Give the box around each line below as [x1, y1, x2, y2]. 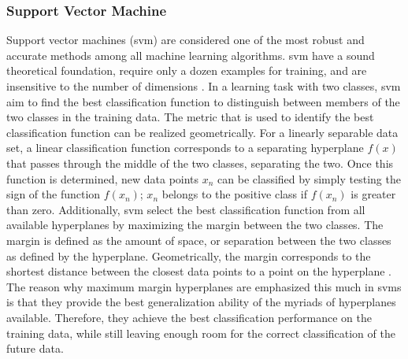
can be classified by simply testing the [217, 170, 401, 187]
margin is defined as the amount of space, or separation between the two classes [6, 231, 391, 248]
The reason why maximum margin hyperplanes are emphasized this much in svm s [6, 278, 402, 294]
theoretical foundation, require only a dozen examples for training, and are [6, 62, 367, 79]
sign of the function [6, 186, 101, 202]
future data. [6, 340, 64, 357]
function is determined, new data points [6, 170, 199, 187]
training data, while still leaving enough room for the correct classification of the [6, 324, 395, 341]
